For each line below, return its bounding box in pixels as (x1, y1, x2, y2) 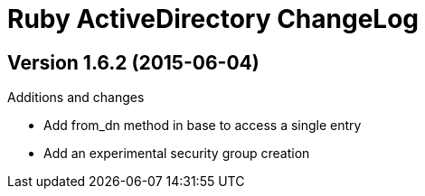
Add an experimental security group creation (43, 145, 310, 162)
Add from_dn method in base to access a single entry (43, 117, 362, 134)
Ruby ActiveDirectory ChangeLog (7, 4, 420, 34)
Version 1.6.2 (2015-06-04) (7, 51, 260, 74)
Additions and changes (7, 89, 145, 106)
